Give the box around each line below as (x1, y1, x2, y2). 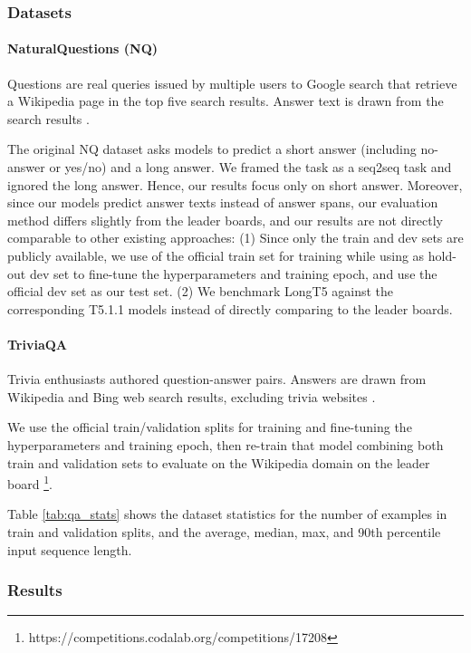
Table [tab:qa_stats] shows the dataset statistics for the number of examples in (7, 504, 447, 523)
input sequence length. (7, 540, 132, 559)
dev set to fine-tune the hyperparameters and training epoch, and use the (29, 264, 437, 283)
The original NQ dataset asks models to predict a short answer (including (7, 139, 417, 158)
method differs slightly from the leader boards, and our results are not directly (7, 210, 443, 229)
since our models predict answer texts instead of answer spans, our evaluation (7, 193, 438, 212)
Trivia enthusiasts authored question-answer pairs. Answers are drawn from (7, 370, 427, 389)
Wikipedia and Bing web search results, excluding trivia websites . (7, 387, 376, 406)
